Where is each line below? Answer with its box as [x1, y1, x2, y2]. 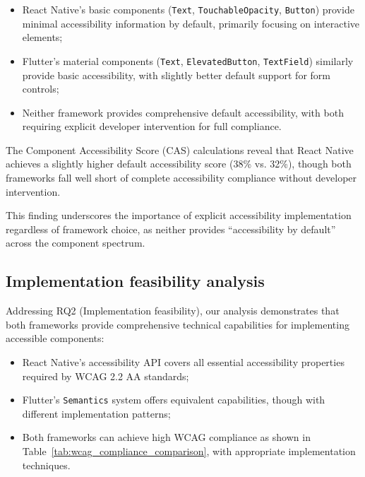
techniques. [22, 457, 71, 472]
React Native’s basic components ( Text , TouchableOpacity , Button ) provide [22, 2, 354, 16]
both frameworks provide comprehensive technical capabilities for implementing [6, 317, 349, 331]
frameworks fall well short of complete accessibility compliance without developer [6, 170, 357, 185]
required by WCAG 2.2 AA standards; [22, 368, 189, 383]
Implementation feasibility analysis [6, 270, 265, 292]
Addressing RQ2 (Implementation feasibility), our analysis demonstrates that [6, 303, 340, 318]
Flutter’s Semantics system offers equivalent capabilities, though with [22, 392, 325, 407]
